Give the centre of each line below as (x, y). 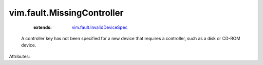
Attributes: (19, 56)
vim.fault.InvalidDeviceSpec (100, 27)
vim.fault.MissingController (66, 13)
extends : (43, 27)
